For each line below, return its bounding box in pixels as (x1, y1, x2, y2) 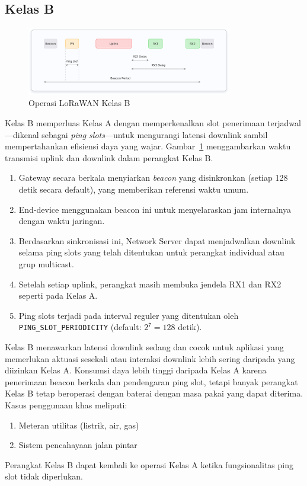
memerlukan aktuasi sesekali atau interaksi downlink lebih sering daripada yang (5, 352, 295, 364)
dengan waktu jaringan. (18, 215, 105, 227)
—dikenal (5, 128, 39, 140)
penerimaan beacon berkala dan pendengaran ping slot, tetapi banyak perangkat (5, 375, 298, 388)
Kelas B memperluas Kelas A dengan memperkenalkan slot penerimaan (5, 117, 265, 129)
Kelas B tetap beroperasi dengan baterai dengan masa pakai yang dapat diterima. (5, 387, 303, 399)
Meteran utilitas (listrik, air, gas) (18, 418, 139, 431)
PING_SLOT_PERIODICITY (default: (18, 321, 142, 333)
